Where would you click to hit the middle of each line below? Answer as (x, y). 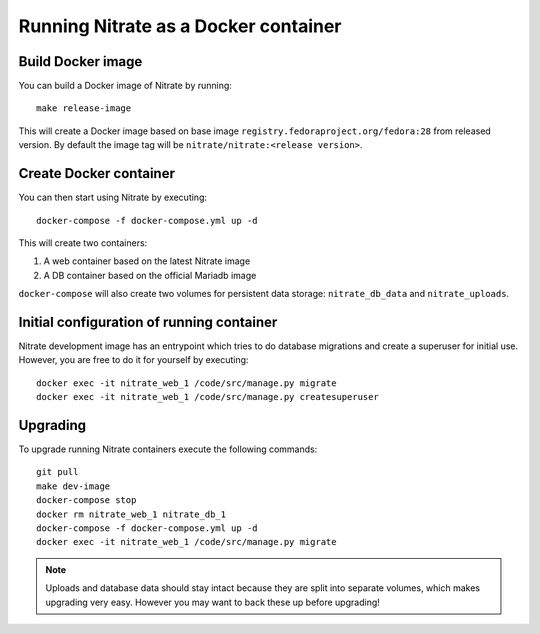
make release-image (84, 108)
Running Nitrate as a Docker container (180, 26)
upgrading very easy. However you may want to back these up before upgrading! (212, 602)
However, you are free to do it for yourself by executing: (133, 360)
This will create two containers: (83, 242)
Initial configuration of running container (148, 321)
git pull (57, 472)
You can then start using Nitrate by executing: (113, 197)
